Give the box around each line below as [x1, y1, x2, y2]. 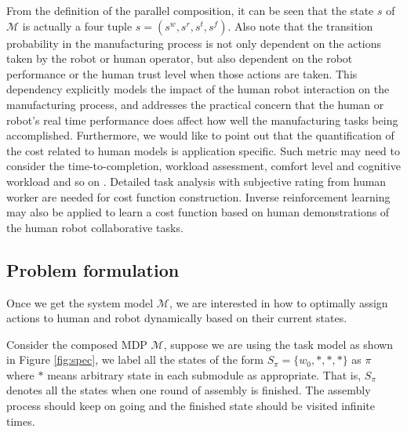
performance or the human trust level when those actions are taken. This [6, 65, 358, 82]
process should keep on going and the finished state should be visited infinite [6, 398, 375, 414]
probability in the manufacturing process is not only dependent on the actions [6, 34, 382, 51]
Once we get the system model [6, 294, 154, 310]
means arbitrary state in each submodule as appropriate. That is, [47, 366, 362, 383]
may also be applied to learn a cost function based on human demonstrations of [6, 204, 390, 220]
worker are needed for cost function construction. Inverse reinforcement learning [6, 188, 391, 205]
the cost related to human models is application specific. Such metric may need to [6, 142, 401, 158]
